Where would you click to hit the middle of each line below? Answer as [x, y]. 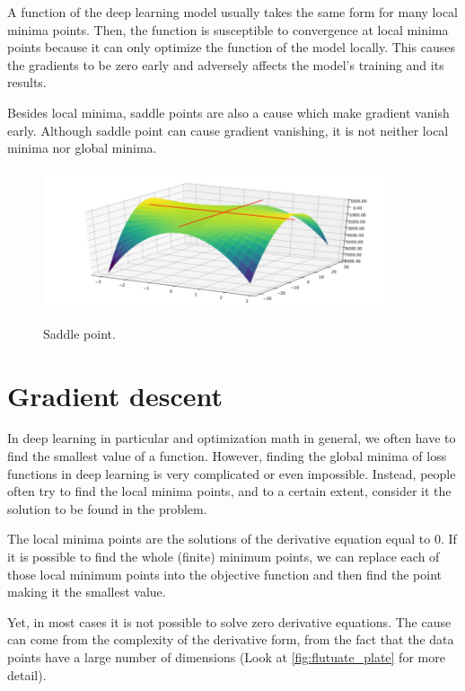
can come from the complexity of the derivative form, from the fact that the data [231, 639]
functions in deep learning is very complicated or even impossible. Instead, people [232, 473]
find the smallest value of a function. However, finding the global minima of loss [227, 456]
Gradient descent [115, 395]
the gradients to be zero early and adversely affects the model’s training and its [226, 64]
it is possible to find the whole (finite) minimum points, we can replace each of [224, 557]
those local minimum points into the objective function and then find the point [224, 574]
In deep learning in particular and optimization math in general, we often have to [232, 438]
